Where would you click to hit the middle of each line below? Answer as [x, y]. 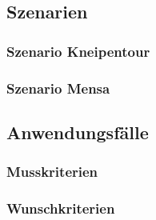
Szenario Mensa [58, 88]
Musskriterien [52, 172]
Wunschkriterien [61, 208]
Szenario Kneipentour [78, 51]
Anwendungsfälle [78, 132]
